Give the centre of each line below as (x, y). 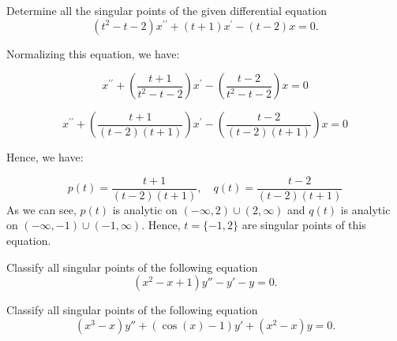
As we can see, (41, 209)
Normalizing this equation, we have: (93, 53)
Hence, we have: (45, 157)
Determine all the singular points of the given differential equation (167, 10)
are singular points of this (304, 225)
